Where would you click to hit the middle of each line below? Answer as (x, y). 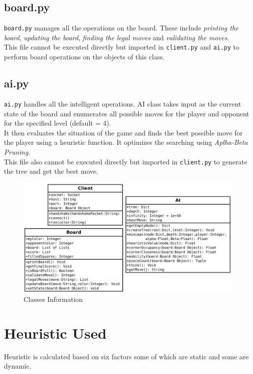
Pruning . (17, 151)
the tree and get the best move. (51, 171)
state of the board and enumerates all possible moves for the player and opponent (127, 113)
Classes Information (53, 299)
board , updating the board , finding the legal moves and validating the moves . (117, 37)
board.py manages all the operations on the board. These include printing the (121, 28)
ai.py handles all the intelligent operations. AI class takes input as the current (123, 103)
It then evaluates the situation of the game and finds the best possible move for (123, 132)
